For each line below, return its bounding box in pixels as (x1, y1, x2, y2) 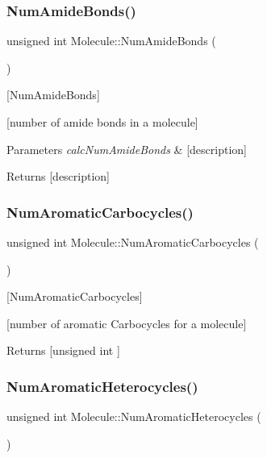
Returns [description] (6, 168, 111, 185)
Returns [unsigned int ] (6, 342, 120, 359)
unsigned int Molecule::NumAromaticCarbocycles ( (6, 234, 259, 250)
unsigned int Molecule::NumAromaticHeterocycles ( (6, 408, 261, 425)
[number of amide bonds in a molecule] (6, 114, 198, 130)
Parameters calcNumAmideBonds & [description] (6, 140, 247, 157)
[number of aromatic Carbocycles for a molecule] (6, 314, 247, 331)
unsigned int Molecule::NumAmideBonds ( (6, 32, 216, 49)
